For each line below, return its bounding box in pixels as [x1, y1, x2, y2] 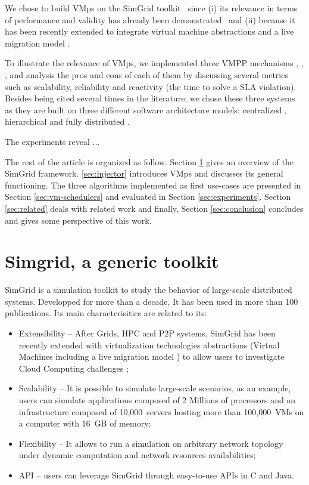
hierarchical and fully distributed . [5, 115, 130, 128]
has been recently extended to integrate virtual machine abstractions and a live [5, 25, 294, 38]
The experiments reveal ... [5, 135, 100, 147]
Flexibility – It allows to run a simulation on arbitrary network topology [18, 437, 283, 449]
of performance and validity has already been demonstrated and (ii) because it [5, 13, 295, 26]
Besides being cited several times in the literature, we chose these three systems [5, 92, 295, 104]
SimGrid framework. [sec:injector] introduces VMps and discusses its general [5, 167, 283, 180]
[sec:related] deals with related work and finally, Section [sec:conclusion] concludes [5, 202, 304, 214]
